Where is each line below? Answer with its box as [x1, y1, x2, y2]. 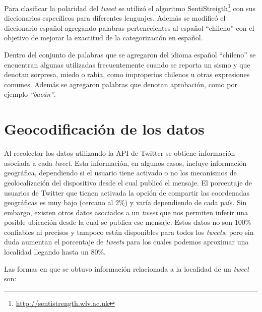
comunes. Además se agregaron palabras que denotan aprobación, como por [4, 79, 237, 89]
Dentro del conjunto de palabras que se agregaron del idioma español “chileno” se [4, 49, 256, 60]
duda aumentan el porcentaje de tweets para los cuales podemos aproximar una [4, 236, 249, 247]
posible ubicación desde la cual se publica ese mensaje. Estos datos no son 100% [4, 217, 251, 227]
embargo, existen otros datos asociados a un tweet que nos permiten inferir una [4, 207, 248, 217]
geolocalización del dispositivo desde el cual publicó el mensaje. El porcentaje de [4, 177, 252, 188]
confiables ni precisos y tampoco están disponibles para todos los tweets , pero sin [4, 226, 254, 237]
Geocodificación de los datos [4, 118, 205, 139]
